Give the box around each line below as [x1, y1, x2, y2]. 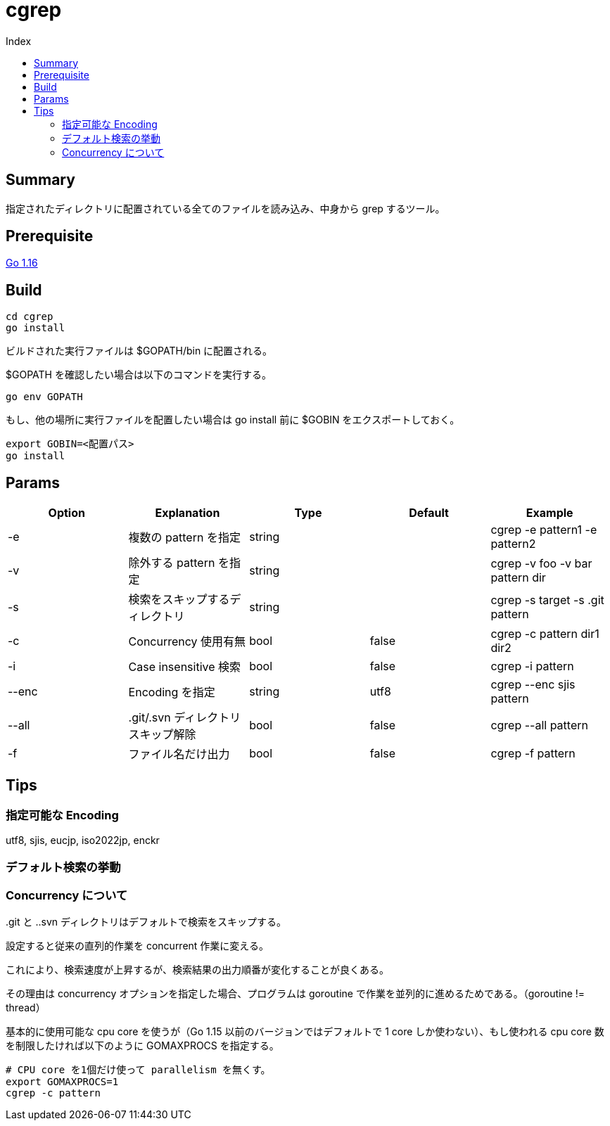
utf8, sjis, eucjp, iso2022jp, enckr [6, 834, 160, 847]
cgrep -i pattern [490, 659, 574, 674]
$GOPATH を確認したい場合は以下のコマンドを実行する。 [6, 369, 272, 381]
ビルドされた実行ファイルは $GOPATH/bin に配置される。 [6, 345, 273, 357]
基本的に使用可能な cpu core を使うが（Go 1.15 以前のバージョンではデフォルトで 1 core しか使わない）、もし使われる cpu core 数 [6, 1025, 604, 1038]
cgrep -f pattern [490, 746, 576, 761]
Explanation [155, 506, 220, 520]
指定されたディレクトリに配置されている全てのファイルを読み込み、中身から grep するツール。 [6, 202, 445, 215]
